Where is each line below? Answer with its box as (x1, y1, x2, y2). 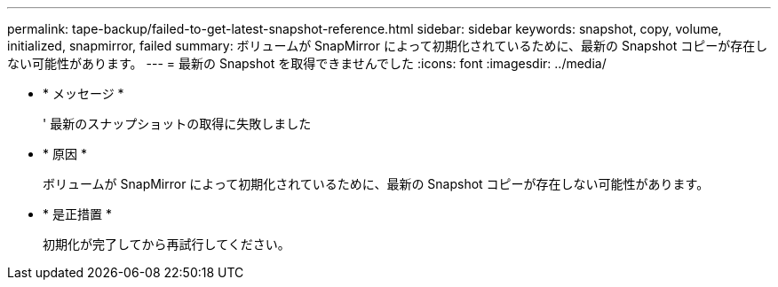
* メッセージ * (43, 86, 124, 101)
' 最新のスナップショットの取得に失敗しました (43, 116, 312, 131)
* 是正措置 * (43, 206, 112, 221)
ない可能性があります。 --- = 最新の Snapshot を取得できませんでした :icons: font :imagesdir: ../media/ (7, 56, 607, 71)
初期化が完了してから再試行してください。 (43, 237, 290, 252)
